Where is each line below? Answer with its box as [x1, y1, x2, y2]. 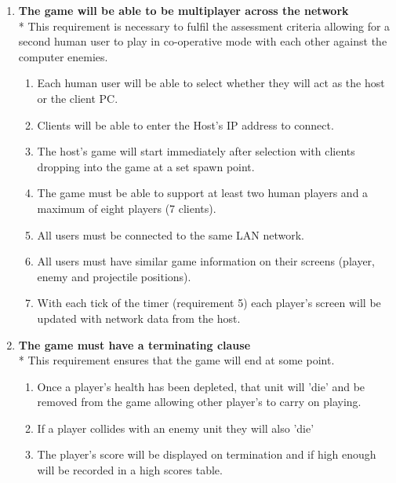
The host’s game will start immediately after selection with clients [37, 143, 355, 159]
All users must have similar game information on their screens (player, [37, 253, 375, 269]
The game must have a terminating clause [18, 336, 251, 353]
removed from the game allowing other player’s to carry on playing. [37, 393, 361, 410]
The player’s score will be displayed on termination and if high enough [37, 446, 376, 463]
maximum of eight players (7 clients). [37, 199, 216, 216]
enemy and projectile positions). [37, 268, 191, 284]
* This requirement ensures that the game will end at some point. [18, 352, 335, 368]
